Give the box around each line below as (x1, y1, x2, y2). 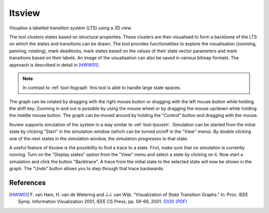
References (9, 179, 46, 187)
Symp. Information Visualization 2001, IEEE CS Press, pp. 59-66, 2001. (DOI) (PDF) (18, 199, 187, 205)
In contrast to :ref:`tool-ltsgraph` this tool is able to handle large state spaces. (22, 85, 181, 91)
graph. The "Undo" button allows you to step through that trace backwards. (9, 166, 164, 172)
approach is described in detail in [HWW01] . (9, 62, 100, 68)
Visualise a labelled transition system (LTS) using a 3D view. (9, 25, 132, 31)
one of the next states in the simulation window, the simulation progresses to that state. (9, 135, 189, 141)
